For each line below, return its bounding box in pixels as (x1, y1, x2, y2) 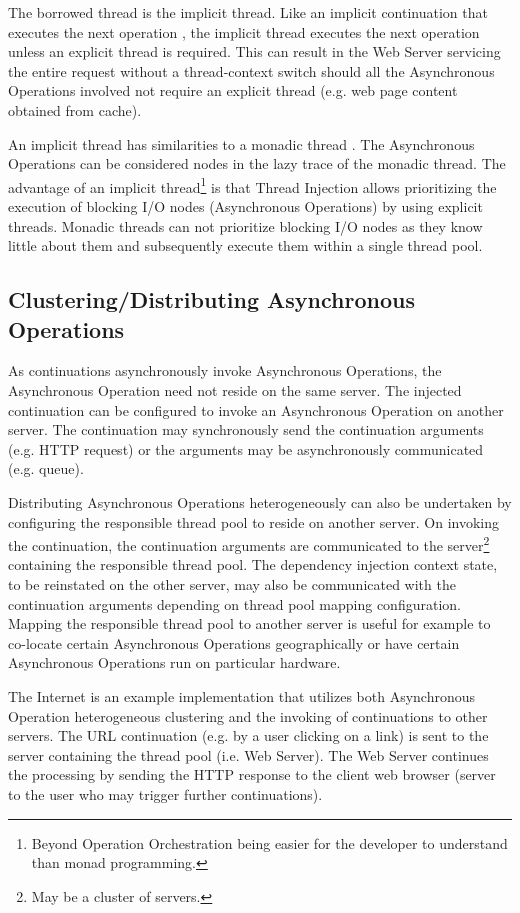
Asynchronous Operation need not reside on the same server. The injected (8, 379, 462, 400)
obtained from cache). (8, 99, 142, 120)
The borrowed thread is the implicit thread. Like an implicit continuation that (8, 2, 488, 22)
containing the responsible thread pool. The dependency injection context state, (8, 554, 498, 575)
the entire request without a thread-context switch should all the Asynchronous (8, 60, 495, 81)
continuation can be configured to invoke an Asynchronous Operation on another (8, 399, 504, 420)
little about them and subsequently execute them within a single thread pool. (8, 235, 483, 256)
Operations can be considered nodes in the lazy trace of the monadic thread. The (8, 153, 506, 174)
